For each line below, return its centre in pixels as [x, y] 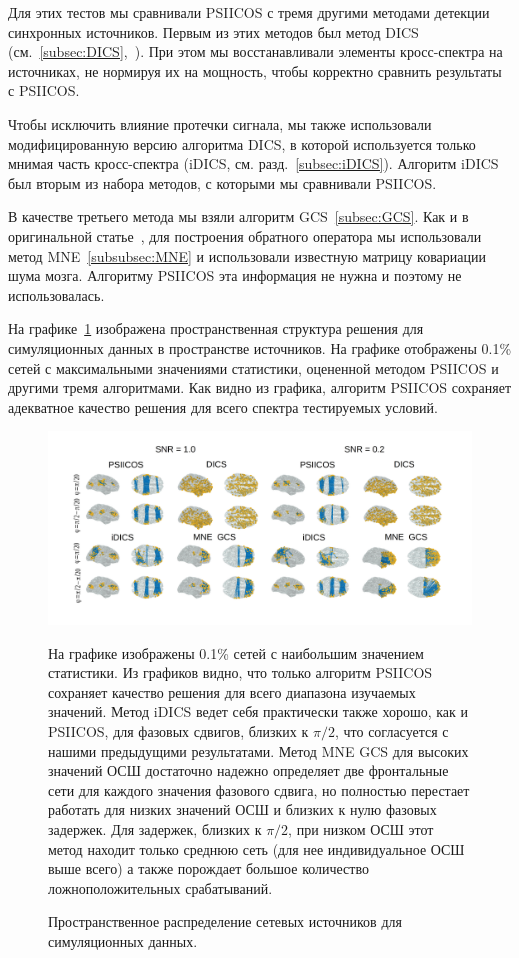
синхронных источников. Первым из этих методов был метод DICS [213, 31]
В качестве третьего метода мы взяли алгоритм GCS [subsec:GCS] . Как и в [238, 216]
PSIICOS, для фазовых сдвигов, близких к [178, 731]
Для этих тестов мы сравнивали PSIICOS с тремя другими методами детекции [249, 12]
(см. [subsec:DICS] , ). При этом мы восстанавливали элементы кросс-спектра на [255, 51]
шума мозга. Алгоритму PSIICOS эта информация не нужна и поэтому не [235, 275]
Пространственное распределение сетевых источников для [225, 921]
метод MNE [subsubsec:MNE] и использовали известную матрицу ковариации [247, 255]
